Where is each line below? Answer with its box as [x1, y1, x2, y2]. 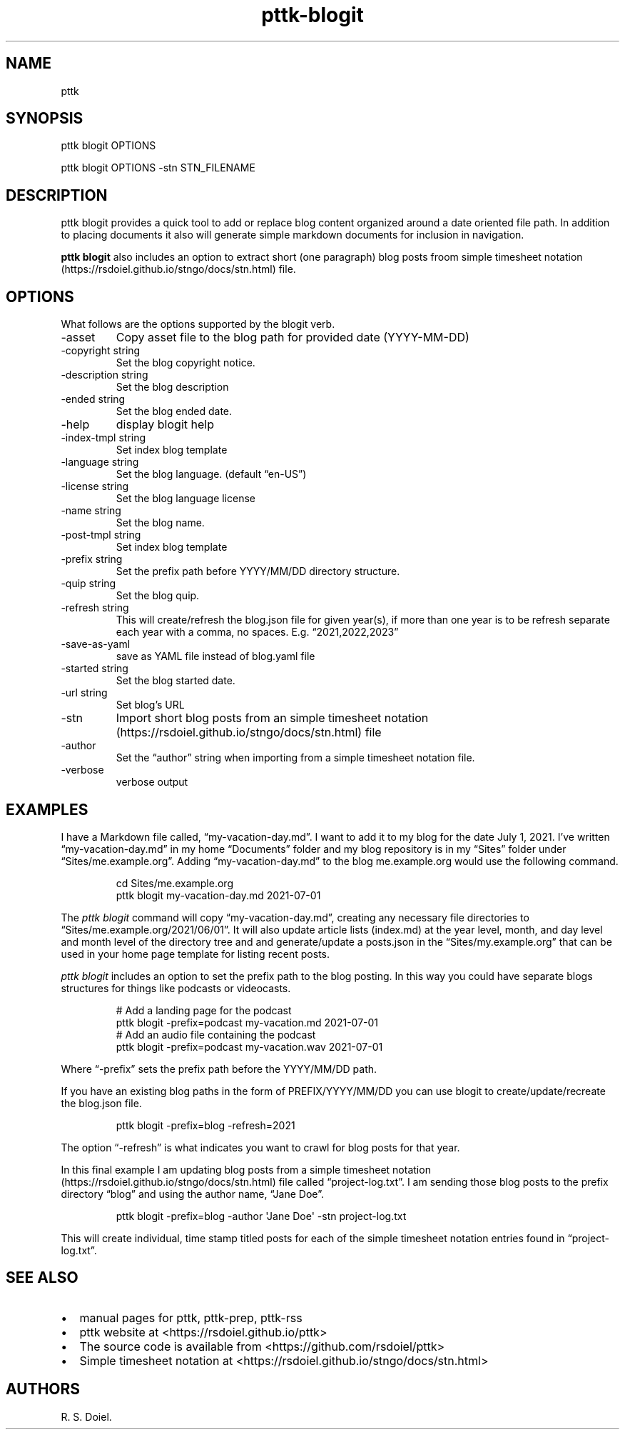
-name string [61, 504, 121, 517]
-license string [61, 480, 129, 493]
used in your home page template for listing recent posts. [61, 947, 330, 960]
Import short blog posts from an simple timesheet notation [116, 711, 429, 726]
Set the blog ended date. [116, 405, 233, 418]
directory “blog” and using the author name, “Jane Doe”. [61, 1187, 324, 1200]
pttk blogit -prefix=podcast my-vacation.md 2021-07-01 [116, 1016, 379, 1029]
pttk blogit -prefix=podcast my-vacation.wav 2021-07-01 [116, 1040, 383, 1053]
